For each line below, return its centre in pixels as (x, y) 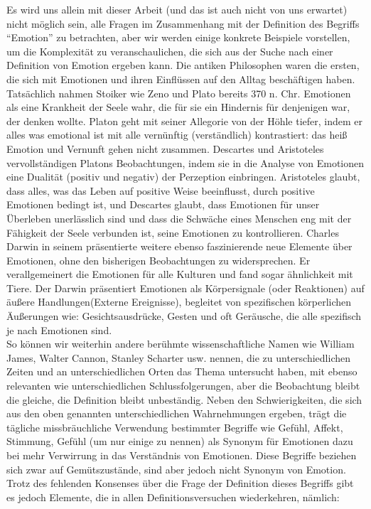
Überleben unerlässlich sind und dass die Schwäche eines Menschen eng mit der (179, 218)
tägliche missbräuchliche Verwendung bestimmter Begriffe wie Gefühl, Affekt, (175, 427)
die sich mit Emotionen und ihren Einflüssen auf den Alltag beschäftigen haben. (181, 79)
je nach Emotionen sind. (59, 329)
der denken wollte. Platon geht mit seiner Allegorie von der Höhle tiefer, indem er (184, 120)
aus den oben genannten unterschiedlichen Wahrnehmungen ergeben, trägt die (177, 413)
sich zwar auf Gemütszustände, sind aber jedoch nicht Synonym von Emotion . (176, 469)
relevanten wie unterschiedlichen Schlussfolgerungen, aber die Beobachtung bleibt (183, 386)
